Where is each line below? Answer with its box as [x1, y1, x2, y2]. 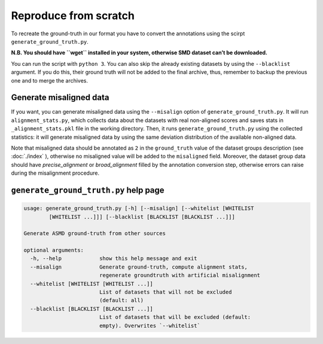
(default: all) [99, 297, 144, 304]
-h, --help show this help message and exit [30, 255, 197, 262]
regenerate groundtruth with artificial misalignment [99, 272, 260, 279]
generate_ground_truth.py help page [11, 185, 164, 195]
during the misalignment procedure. [11, 169, 100, 176]
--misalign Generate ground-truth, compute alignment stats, [30, 263, 248, 270]
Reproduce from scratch [11, 9, 135, 22]
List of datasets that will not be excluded [99, 289, 232, 296]
